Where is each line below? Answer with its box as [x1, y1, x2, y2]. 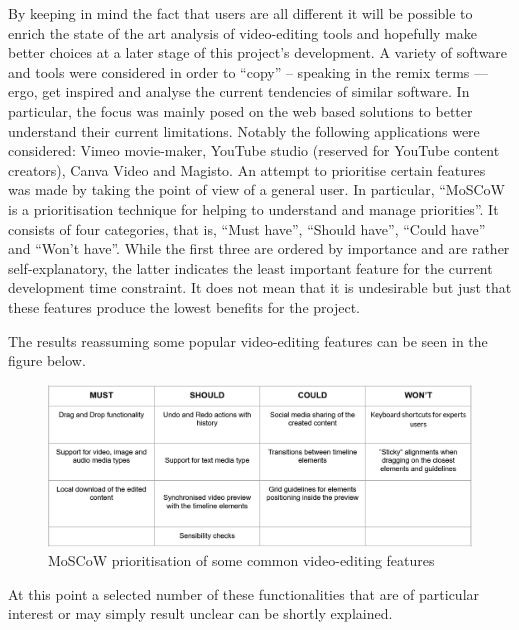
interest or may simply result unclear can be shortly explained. [8, 603, 393, 624]
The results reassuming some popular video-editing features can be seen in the [8, 330, 488, 351]
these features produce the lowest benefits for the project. [8, 296, 361, 317]
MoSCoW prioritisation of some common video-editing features [48, 550, 435, 571]
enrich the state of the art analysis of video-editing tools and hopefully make [8, 22, 478, 43]
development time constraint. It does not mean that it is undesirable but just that [8, 277, 512, 298]
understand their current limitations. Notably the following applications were [8, 120, 480, 141]
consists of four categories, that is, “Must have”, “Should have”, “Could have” [8, 218, 486, 239]
